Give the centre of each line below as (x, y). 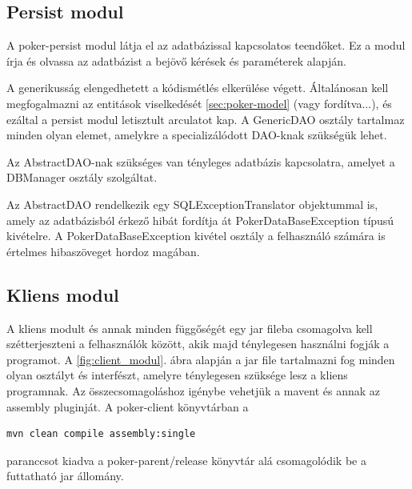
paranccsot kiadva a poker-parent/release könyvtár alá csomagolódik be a (186, 460)
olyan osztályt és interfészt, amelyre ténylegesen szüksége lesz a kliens (177, 375)
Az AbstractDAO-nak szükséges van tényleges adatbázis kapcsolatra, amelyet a (201, 161)
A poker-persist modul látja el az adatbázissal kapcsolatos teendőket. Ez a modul (206, 45)
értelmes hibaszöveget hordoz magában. (103, 251)
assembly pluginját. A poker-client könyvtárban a (128, 406)
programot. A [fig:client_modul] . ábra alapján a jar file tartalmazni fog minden (201, 359)
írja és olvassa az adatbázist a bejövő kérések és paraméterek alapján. (176, 60)
